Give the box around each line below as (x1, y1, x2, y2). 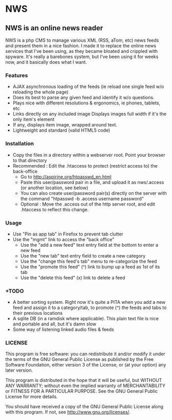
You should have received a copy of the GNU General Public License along (5, 404, 163, 410)
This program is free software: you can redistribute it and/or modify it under (5, 351, 165, 357)
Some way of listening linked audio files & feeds (12, 326, 114, 333)
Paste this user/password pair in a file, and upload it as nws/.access (20, 179, 164, 185)
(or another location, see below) (20, 185, 88, 191)
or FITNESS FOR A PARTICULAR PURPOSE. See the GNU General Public (5, 388, 158, 394)
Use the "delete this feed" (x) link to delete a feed (20, 275, 125, 281)
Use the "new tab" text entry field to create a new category (20, 252, 146, 259)
